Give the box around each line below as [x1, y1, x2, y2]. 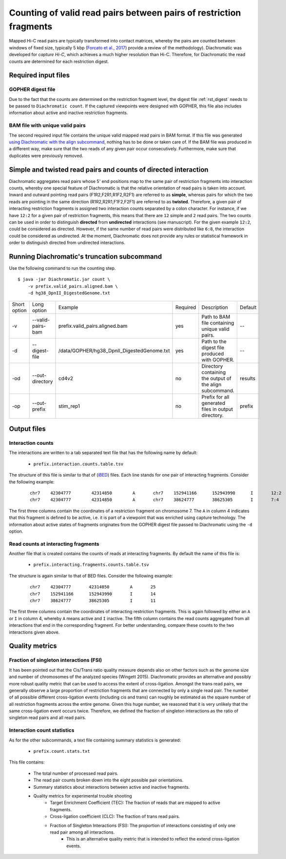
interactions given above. [9, 629, 60, 635]
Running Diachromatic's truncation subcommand [9, 253, 162, 260]
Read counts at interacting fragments [9, 540, 99, 547]
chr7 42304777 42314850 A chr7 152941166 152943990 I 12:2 [30, 490, 282, 496]
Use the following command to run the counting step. [9, 265, 116, 271]
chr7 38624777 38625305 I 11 [30, 598, 156, 603]
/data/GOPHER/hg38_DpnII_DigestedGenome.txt [58, 347, 170, 354]
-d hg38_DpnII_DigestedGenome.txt [27, 290, 111, 296]
